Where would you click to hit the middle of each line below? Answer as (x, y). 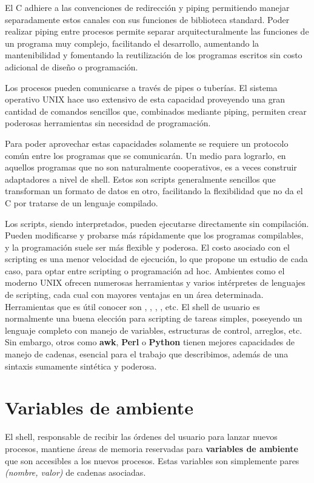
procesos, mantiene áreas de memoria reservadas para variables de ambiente (152, 448)
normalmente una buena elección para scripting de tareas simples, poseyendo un (154, 318)
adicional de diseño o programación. (72, 66)
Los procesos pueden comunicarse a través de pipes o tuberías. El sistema (141, 87)
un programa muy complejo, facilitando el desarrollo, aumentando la (132, 43)
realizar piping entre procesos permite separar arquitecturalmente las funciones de (157, 31)
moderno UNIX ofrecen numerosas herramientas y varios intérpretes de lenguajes (155, 282)
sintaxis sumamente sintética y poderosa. (81, 366)
